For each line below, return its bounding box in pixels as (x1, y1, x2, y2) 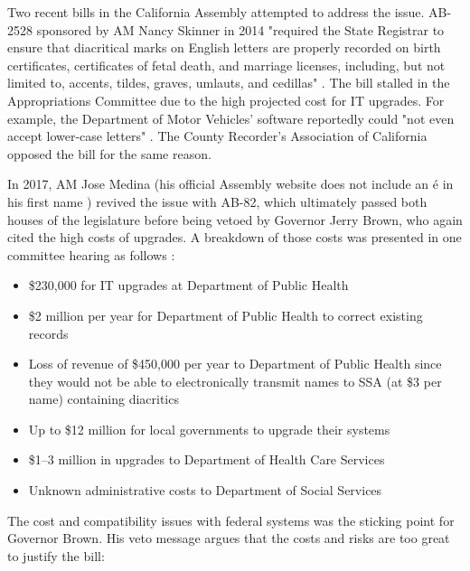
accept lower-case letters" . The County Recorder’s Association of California (7, 126, 428, 145)
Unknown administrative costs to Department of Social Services (28, 481, 382, 500)
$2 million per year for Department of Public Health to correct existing (28, 305, 423, 324)
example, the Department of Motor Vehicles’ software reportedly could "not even (7, 108, 455, 127)
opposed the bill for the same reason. (7, 144, 211, 163)
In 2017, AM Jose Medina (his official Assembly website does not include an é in (7, 174, 454, 193)
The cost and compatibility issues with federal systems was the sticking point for (7, 510, 455, 529)
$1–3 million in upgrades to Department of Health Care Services (28, 450, 385, 469)
